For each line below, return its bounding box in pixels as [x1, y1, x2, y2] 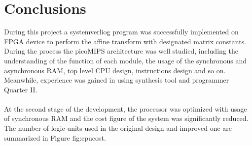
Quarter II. [4, 84, 37, 94]
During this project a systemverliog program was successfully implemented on [4, 27, 239, 37]
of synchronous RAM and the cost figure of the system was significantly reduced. [4, 113, 249, 123]
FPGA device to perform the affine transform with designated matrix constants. [4, 36, 246, 46]
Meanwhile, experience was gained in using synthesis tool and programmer [4, 75, 229, 85]
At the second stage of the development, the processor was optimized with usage [4, 103, 247, 114]
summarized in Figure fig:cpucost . [4, 132, 106, 143]
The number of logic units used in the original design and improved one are [4, 123, 232, 133]
